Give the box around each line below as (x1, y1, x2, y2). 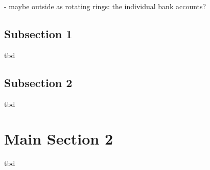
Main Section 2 (4, 128, 113, 149)
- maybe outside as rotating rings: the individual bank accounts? (4, 1, 206, 11)
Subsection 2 (4, 74, 73, 90)
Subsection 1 (4, 25, 73, 41)
